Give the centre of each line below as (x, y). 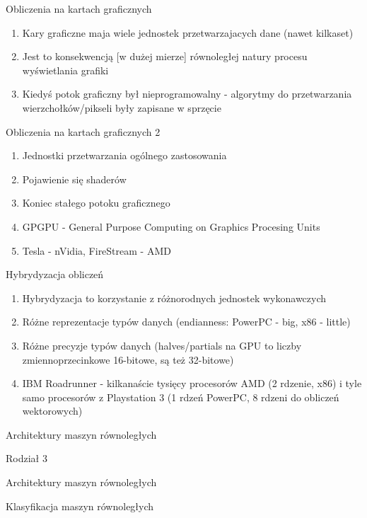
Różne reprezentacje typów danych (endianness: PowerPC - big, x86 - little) (186, 322)
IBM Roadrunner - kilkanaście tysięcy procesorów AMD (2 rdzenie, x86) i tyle (192, 383)
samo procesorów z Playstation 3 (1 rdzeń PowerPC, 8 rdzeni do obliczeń (181, 397)
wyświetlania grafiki (65, 70)
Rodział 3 (27, 458)
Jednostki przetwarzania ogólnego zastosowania (124, 155)
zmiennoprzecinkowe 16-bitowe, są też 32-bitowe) (128, 359)
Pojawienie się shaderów (74, 179)
